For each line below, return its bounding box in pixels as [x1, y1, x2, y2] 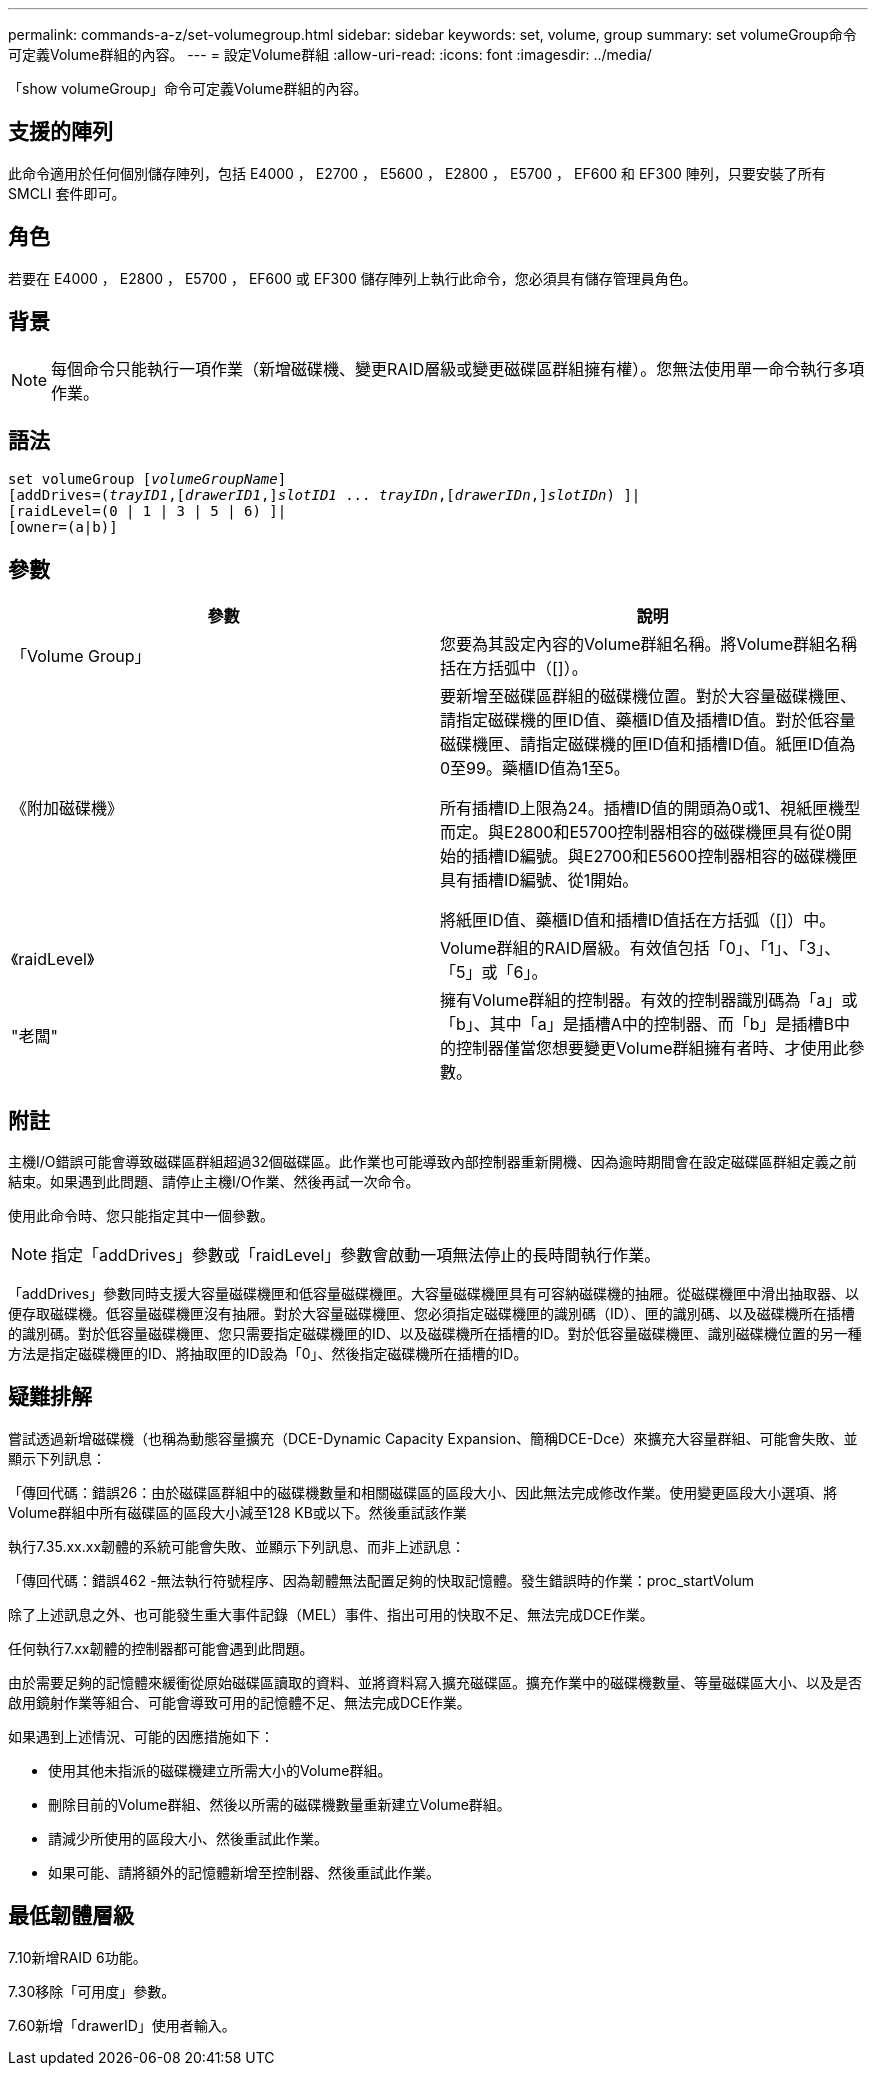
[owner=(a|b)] [8, 519, 118, 536]
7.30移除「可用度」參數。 [8, 1982, 176, 2000]
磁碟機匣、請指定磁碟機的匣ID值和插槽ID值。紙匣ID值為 [440, 734, 856, 755]
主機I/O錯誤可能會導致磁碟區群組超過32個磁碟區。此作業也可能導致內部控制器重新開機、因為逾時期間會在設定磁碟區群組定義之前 [8, 1153, 857, 1171]
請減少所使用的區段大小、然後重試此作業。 [48, 1829, 328, 1847]
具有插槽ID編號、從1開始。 [440, 870, 639, 891]
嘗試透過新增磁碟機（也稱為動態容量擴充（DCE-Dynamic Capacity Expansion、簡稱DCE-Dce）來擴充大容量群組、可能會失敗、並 [8, 1429, 858, 1447]
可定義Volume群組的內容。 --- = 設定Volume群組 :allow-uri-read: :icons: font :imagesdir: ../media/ [8, 46, 652, 63]
